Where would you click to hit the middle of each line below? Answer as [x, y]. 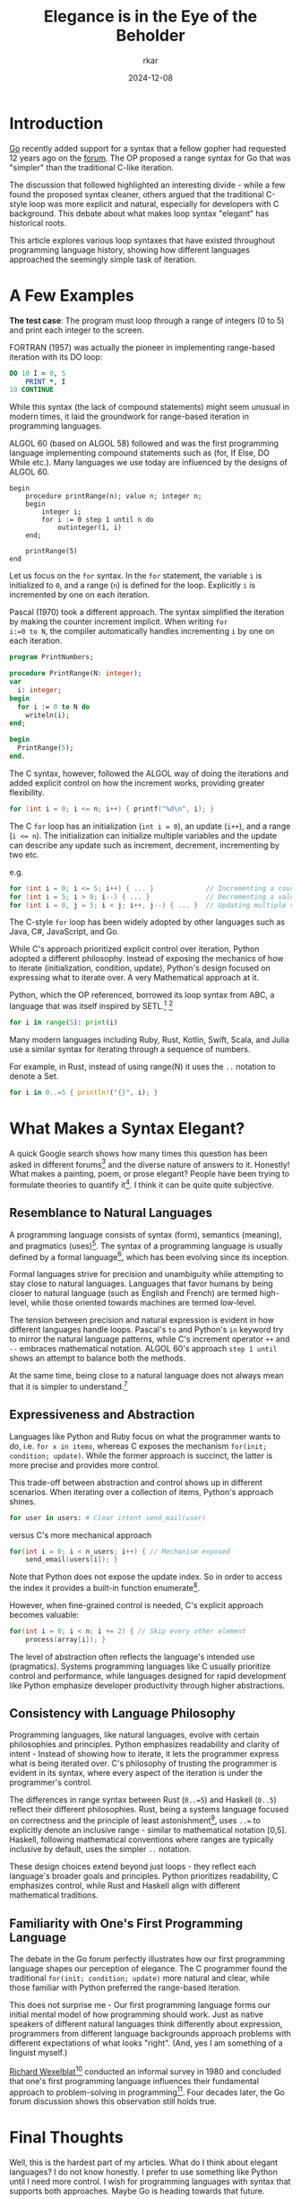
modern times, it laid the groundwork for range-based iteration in [129, 417]
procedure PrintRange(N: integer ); [76, 674]
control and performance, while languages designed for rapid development [148, 1675]
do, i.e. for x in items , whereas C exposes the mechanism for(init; [138, 1446]
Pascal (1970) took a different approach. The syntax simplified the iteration [147, 613]
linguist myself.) [39, 2052]
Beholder [150, 35]
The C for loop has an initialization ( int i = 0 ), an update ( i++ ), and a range [150, 826]
